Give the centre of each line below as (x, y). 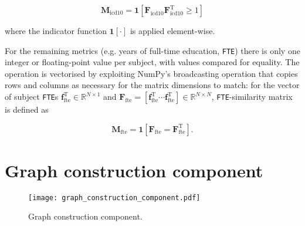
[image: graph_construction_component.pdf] (114, 198)
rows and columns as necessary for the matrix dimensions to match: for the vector (152, 85)
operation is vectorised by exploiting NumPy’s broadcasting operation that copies (151, 73)
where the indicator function (56, 31)
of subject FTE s (32, 97)
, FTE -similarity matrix (252, 97)
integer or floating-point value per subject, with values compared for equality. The (152, 62)
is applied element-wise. (172, 31)
